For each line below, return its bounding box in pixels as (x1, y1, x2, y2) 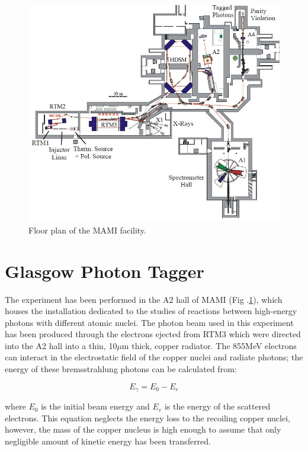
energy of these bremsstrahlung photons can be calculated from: (5, 363, 237, 375)
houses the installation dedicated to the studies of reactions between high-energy (5, 305, 297, 317)
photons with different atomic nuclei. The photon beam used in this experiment (5, 316, 294, 328)
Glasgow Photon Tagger (5, 258, 204, 283)
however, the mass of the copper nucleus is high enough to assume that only (5, 423, 281, 436)
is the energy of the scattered (164, 400, 271, 412)
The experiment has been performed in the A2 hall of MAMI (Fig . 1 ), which (5, 293, 283, 305)
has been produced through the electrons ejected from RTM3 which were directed (5, 328, 301, 340)
